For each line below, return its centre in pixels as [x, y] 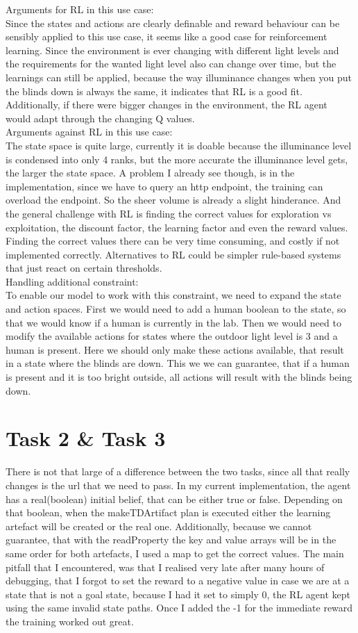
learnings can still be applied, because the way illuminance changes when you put [179, 77]
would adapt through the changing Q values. [100, 118]
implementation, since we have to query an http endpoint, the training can [164, 186]
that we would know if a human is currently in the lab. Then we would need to [173, 322]
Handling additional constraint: [72, 281]
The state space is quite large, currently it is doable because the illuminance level [179, 145]
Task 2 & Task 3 [86, 438]
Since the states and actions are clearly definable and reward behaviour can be [173, 23]
